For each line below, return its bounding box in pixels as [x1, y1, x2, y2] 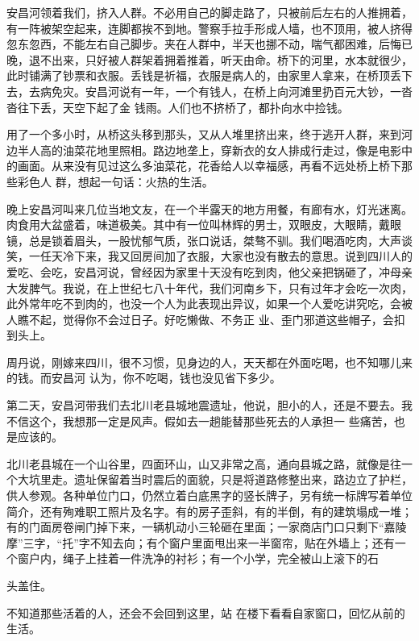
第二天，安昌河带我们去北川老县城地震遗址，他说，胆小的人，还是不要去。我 [6, 397, 413, 414]
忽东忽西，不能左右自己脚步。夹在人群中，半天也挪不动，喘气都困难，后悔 [6, 35, 401, 52]
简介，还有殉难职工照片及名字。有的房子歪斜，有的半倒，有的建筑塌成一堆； [6, 502, 413, 519]
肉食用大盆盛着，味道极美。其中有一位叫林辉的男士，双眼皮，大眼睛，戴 [6, 216, 390, 233]
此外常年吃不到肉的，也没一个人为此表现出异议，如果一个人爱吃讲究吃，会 [6, 295, 401, 312]
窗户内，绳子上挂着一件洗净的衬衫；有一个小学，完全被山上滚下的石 [17, 550, 379, 567]
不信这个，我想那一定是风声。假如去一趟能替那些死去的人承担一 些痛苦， [6, 412, 394, 429]
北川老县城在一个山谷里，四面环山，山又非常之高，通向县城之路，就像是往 [6, 455, 401, 472]
